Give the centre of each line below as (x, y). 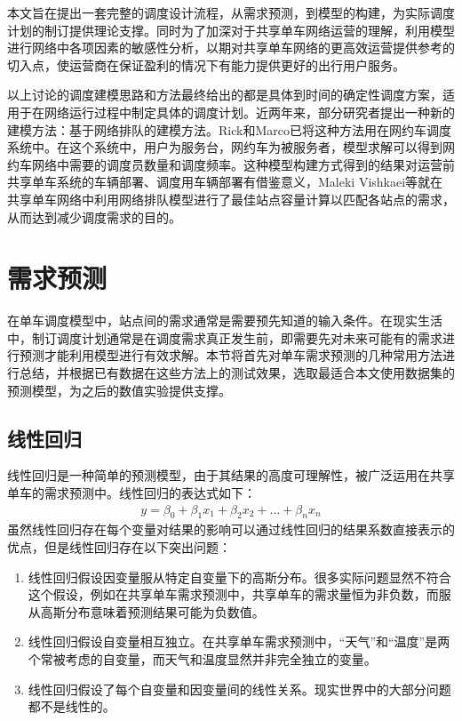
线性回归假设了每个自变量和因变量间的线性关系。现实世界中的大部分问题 (239, 689)
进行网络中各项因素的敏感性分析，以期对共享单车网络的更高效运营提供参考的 (231, 48)
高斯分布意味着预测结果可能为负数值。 (152, 611)
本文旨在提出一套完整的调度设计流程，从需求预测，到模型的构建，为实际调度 (231, 12)
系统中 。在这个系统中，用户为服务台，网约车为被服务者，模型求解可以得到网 (231, 147)
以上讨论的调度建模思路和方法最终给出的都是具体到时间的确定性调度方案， (225, 95)
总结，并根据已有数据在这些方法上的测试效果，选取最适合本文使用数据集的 (237, 373)
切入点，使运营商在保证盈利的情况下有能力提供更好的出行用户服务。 (206, 64)
